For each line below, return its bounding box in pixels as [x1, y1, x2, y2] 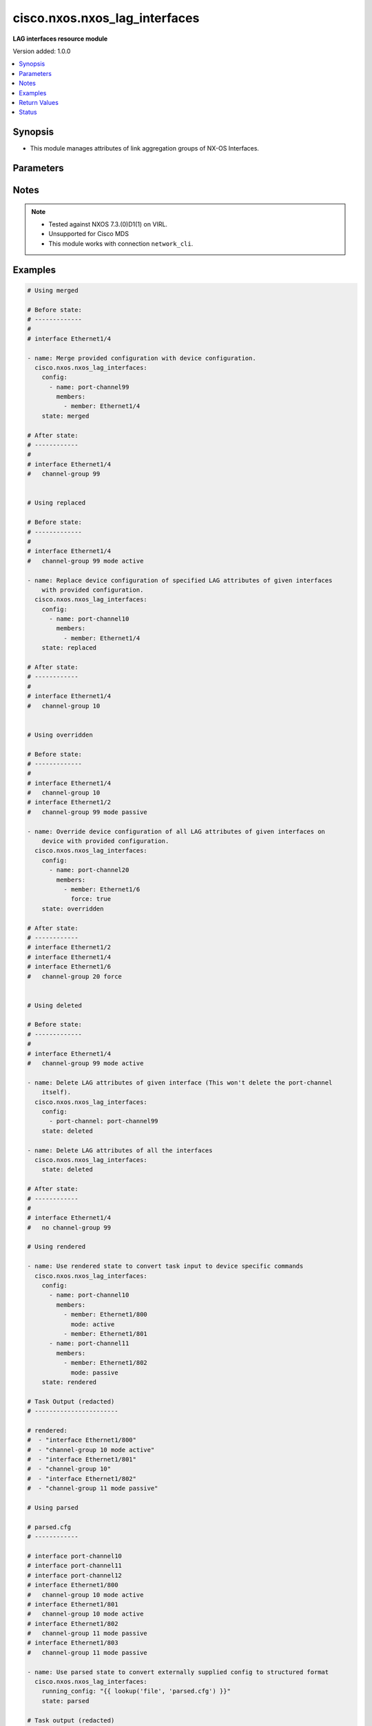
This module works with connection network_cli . [48, 239, 194, 248]
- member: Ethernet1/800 [63, 1310, 147, 1319]
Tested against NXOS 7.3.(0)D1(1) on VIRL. [48, 220, 168, 228]
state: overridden [41, 904, 104, 913]
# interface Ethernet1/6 [27, 963, 112, 971]
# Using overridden [27, 730, 93, 739]
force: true [70, 895, 112, 903]
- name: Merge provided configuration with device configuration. [27, 354, 256, 362]
